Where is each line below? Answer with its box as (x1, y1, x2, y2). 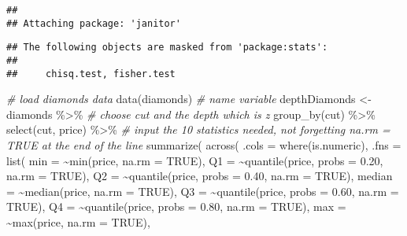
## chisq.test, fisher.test (6, 68, 176, 79)
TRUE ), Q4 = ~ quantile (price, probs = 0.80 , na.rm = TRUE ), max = (6, 198, 346, 215)
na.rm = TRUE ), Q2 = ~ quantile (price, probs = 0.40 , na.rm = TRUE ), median (6, 168, 393, 184)
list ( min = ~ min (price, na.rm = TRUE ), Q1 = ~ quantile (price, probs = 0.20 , (6, 152, 383, 168)
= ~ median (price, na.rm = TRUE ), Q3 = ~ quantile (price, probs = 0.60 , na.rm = (6, 183, 399, 199)
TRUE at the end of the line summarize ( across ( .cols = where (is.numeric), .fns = (6, 137, 401, 153)
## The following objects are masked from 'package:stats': (6, 42, 328, 53)
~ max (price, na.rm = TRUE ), (6, 214, 150, 230)
